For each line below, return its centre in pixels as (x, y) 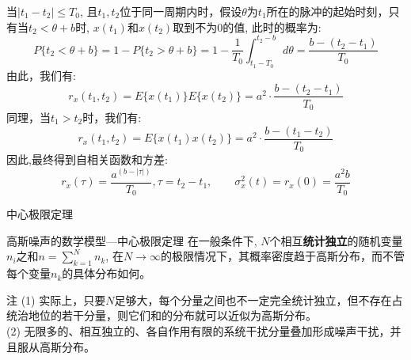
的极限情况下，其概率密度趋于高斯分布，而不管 (282, 256)
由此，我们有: (41, 75)
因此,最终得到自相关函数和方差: (87, 159)
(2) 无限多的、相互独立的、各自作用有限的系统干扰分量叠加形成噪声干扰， (198, 331)
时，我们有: (112, 117)
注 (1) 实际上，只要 (56, 299)
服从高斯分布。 (56, 346)
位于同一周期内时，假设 (181, 11)
